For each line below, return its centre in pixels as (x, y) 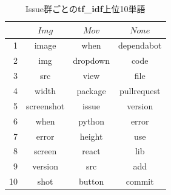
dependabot (140, 45)
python (91, 121)
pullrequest (140, 90)
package (91, 90)
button (91, 181)
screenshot (45, 105)
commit (140, 181)
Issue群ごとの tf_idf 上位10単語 (85, 9)
